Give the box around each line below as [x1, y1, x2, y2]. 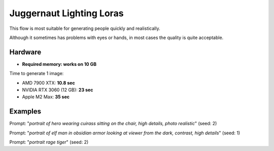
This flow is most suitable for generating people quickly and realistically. [9, 25, 161, 31]
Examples [9, 107, 42, 116]
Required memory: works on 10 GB [22, 61, 97, 67]
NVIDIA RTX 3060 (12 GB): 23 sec [22, 87, 93, 93]
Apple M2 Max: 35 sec [22, 94, 70, 100]
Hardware [9, 48, 42, 56]
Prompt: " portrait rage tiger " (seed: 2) [9, 139, 89, 145]
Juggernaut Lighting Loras [9, 8, 124, 19]
